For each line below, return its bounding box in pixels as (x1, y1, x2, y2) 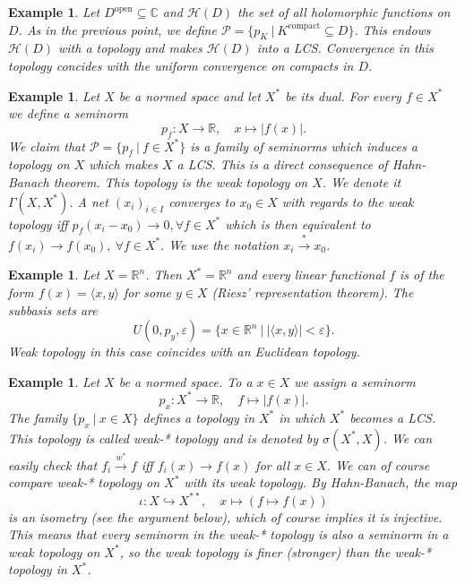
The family (8, 408, 68, 426)
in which (279, 408, 325, 426)
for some (123, 283, 172, 302)
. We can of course (326, 455, 430, 474)
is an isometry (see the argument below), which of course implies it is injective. (8, 507, 443, 526)
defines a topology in (142, 408, 254, 426)
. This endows (354, 20, 431, 39)
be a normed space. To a (118, 372, 253, 391)
